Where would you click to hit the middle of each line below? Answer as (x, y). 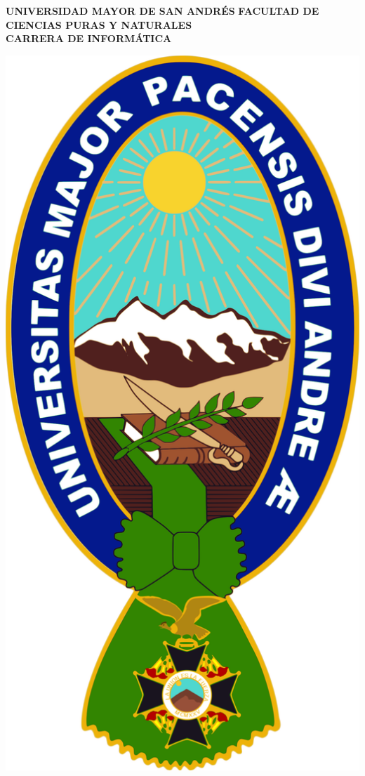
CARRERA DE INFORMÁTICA (89, 38)
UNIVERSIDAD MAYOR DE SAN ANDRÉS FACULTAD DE (162, 11)
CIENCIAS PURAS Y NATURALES (99, 24)
